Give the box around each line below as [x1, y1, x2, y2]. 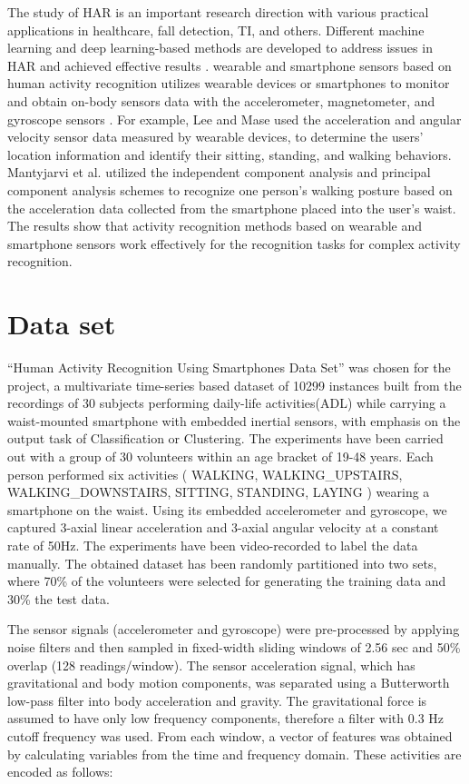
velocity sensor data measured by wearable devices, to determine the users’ [7, 127, 424, 146]
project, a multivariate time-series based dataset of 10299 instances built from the [7, 375, 462, 394]
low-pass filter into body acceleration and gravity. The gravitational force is [7, 690, 427, 710]
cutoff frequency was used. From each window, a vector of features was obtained [7, 726, 453, 745]
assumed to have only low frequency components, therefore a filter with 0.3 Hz [7, 709, 445, 728]
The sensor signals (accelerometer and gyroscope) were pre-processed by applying [7, 620, 460, 639]
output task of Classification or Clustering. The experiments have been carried [7, 429, 444, 448]
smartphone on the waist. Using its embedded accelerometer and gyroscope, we [7, 500, 447, 519]
